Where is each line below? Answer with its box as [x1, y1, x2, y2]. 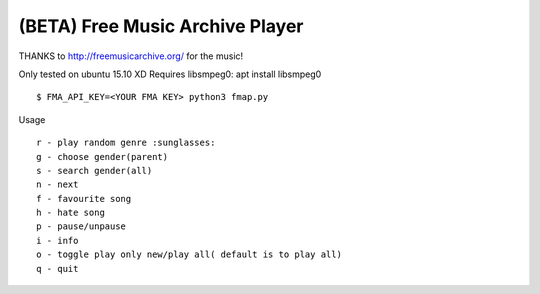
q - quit [36, 263, 79, 274]
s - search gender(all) [36, 165, 153, 176]
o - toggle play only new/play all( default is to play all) [36, 249, 342, 260]
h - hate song [36, 207, 105, 219]
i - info [36, 235, 79, 246]
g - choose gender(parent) [36, 151, 169, 162]
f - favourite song [36, 193, 132, 204]
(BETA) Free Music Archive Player [18, 15, 304, 37]
